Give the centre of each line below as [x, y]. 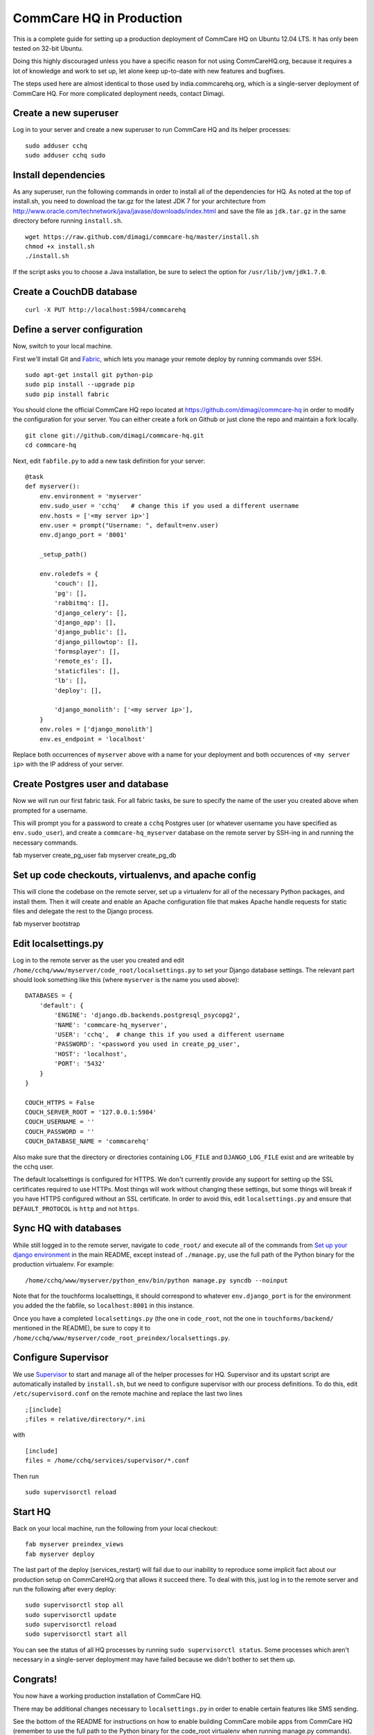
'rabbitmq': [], [82, 603]
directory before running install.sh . [68, 221]
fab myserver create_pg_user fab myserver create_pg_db [95, 855]
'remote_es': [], [84, 661]
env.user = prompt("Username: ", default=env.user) [129, 525]
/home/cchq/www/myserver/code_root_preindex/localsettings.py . [122, 1338]
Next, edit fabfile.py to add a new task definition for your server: [109, 461]
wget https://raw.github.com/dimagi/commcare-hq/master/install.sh [142, 237]
